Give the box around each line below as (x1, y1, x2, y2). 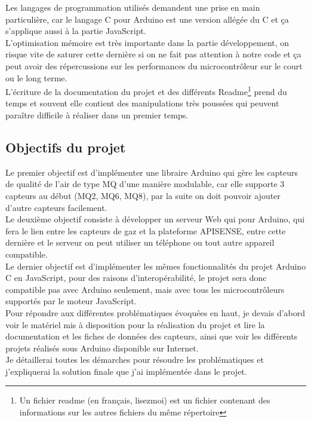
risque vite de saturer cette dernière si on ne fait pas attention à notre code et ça (5, 48, 301, 60)
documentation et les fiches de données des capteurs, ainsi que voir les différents (5, 330, 298, 343)
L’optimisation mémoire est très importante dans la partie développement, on (5, 36, 290, 48)
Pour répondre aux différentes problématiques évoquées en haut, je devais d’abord (5, 306, 306, 319)
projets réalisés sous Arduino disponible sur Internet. (5, 341, 199, 354)
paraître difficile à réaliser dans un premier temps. (5, 109, 189, 121)
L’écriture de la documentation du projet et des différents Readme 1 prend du (5, 84, 287, 97)
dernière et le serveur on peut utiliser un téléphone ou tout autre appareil (5, 236, 275, 249)
